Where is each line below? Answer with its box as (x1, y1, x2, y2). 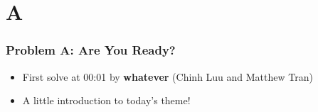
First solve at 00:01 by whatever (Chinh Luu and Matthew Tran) (22, 69, 313, 84)
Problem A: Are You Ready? (6, 41, 176, 59)
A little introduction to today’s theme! (22, 93, 191, 108)
